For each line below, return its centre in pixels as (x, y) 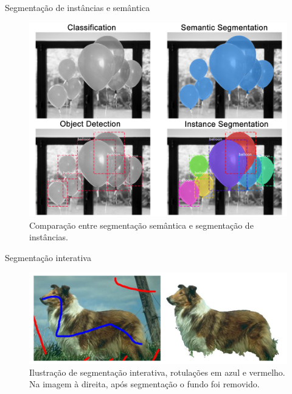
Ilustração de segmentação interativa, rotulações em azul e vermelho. (157, 372)
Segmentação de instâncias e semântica (78, 7)
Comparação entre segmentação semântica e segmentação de (141, 225)
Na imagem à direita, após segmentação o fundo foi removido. (144, 384)
